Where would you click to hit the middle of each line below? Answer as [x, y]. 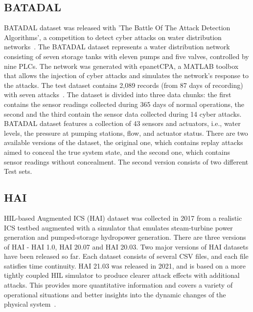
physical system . [30, 304]
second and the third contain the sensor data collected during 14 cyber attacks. [123, 114]
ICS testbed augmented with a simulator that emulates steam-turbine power [118, 227]
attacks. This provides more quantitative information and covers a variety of [118, 285]
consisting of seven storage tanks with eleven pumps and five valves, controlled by [126, 56]
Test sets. [18, 171]
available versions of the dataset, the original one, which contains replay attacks [124, 142]
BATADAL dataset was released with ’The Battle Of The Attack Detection [117, 28]
